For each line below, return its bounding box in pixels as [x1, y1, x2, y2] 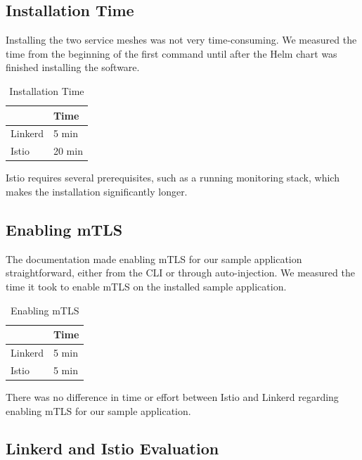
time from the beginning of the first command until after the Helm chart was [6, 46, 337, 60]
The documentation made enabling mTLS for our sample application [6, 251, 302, 266]
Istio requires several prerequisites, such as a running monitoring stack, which [6, 170, 340, 185]
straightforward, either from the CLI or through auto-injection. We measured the [6, 265, 355, 280]
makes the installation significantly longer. [6, 184, 188, 198]
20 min [53, 143, 83, 158]
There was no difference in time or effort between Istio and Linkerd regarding [6, 389, 339, 404]
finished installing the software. [6, 60, 140, 75]
